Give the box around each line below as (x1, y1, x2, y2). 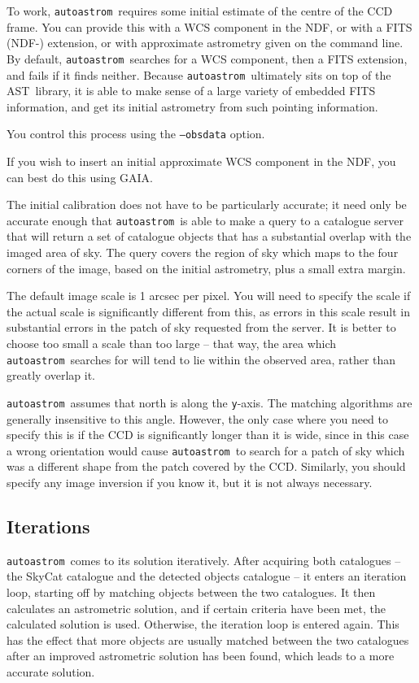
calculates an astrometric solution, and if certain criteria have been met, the (7, 599, 386, 616)
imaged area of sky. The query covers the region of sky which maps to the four (7, 244, 399, 261)
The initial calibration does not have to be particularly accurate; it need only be (7, 196, 407, 213)
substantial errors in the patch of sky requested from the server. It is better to (7, 319, 396, 336)
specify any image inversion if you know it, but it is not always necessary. (7, 473, 373, 490)
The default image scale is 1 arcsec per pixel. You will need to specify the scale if (7, 287, 411, 304)
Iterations (7, 513, 90, 538)
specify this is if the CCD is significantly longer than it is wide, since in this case (7, 426, 409, 443)
